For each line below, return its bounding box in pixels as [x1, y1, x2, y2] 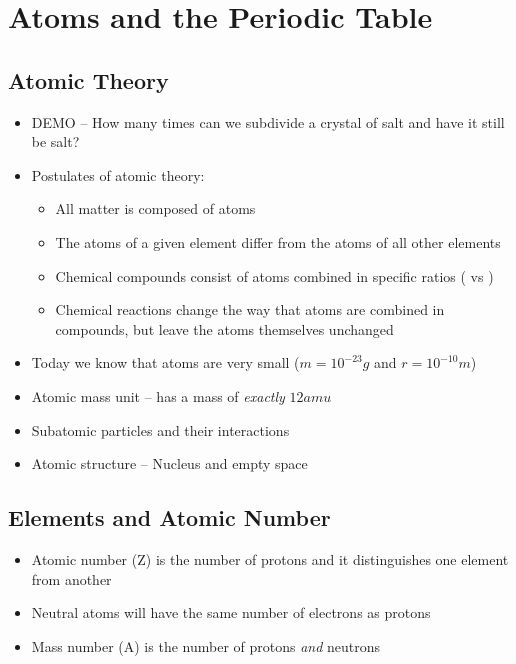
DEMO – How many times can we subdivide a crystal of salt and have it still [31, 111, 505, 132]
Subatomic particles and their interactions [31, 419, 290, 440]
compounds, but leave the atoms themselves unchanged [55, 318, 394, 339]
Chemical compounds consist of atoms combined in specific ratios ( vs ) [55, 265, 494, 286]
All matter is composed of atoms [55, 198, 256, 219]
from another [31, 568, 112, 589]
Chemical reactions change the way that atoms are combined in [55, 299, 445, 320]
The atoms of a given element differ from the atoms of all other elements [55, 231, 501, 252]
